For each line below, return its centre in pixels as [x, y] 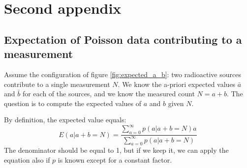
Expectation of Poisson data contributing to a [123, 39]
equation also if [27, 160]
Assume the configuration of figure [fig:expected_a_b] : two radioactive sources [123, 74]
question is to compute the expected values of [73, 103]
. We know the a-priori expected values [177, 84]
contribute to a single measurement [57, 84]
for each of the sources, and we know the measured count [108, 94]
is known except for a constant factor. [115, 160]
